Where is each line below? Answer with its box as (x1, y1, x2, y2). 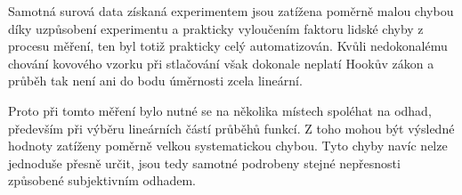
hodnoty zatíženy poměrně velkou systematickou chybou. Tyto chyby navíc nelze (8, 136, 448, 155)
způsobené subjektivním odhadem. (8, 171, 196, 190)
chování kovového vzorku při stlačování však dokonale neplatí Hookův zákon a (8, 53, 434, 72)
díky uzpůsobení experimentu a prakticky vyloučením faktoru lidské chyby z (8, 19, 424, 37)
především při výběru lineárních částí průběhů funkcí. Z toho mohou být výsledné (8, 118, 455, 137)
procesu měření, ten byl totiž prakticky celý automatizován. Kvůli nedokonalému (8, 37, 448, 55)
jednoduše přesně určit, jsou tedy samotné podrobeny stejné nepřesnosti (8, 153, 401, 172)
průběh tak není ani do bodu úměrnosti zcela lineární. (8, 71, 303, 90)
